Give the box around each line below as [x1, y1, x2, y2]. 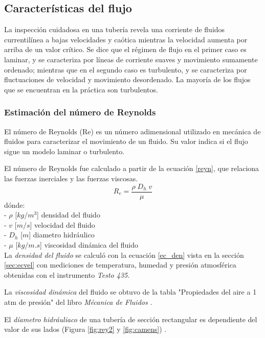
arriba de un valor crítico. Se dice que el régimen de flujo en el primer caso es [4, 44, 247, 55]
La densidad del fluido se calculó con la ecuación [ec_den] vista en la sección [4, 249, 244, 260]
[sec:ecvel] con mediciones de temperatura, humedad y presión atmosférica [4, 259, 236, 270]
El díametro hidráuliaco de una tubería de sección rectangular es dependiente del [4, 313, 257, 324]
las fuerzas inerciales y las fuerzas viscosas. [4, 173, 138, 183]
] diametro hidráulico [29, 229, 95, 240]
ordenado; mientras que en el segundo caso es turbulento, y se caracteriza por [4, 64, 247, 75]
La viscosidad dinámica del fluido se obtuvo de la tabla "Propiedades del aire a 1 [4, 286, 257, 297]
